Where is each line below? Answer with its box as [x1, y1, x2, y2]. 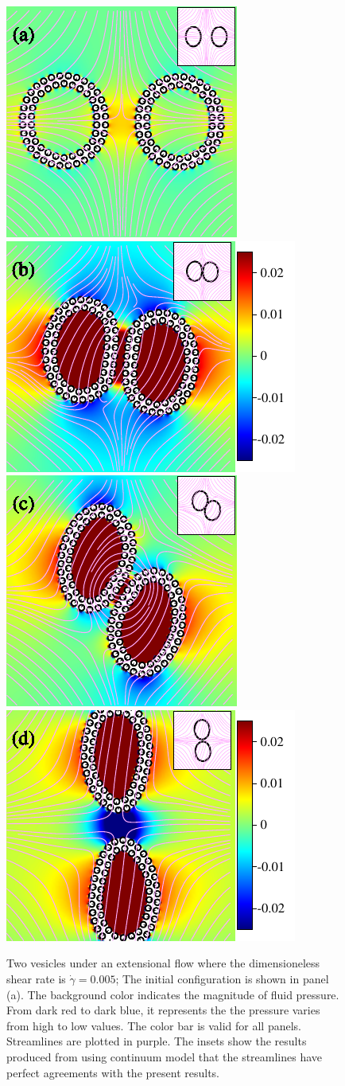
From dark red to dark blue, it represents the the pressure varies [6, 1002, 320, 1018]
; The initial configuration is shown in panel [115, 970, 329, 986]
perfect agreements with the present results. [6, 1064, 219, 1080]
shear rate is [6, 970, 66, 986]
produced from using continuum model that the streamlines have [6, 1048, 323, 1065]
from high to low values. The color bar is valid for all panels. [6, 1017, 301, 1033]
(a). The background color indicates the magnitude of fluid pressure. [6, 986, 339, 1002]
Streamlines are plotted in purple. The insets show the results [6, 1033, 307, 1049]
